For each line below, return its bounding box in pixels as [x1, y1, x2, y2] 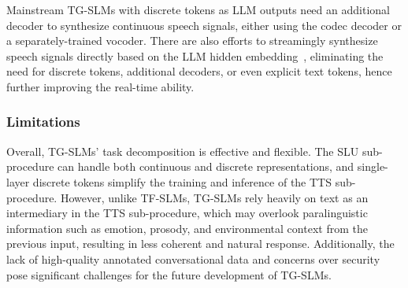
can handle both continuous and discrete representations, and [57, 158, 354, 175]
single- [357, 158, 388, 175]
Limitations [6, 112, 80, 131]
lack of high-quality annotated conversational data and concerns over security [6, 250, 380, 267]
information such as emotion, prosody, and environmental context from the [6, 220, 368, 236]
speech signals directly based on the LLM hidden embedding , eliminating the [6, 47, 384, 64]
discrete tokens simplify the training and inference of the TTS [32, 173, 332, 190]
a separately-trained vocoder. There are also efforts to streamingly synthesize [6, 32, 378, 49]
